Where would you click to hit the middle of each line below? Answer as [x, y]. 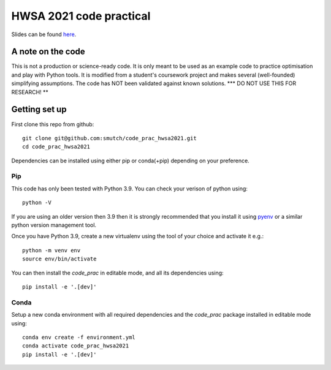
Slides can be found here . [44, 34]
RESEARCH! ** [30, 92]
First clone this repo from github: [53, 124]
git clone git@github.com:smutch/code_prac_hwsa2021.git [110, 138]
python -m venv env [51, 250]
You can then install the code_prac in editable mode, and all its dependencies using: [117, 273]
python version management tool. [54, 225]
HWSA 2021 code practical [81, 16]
